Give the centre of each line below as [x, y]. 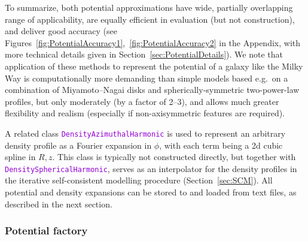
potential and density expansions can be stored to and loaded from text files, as [151, 192]
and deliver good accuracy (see [61, 31]
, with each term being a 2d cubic [221, 145]
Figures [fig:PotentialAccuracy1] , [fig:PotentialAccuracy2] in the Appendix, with [153, 42]
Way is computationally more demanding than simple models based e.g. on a [147, 78]
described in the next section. [59, 204]
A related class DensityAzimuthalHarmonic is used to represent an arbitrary [145, 133]
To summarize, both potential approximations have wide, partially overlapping [149, 7]
